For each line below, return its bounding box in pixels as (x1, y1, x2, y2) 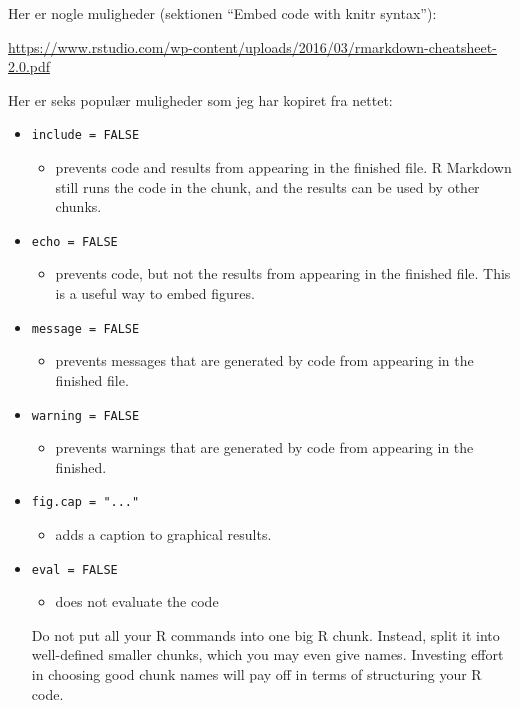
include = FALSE (31, 128, 140, 143)
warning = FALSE (31, 408, 140, 423)
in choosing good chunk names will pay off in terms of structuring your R (31, 664, 482, 685)
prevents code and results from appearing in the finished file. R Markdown (55, 157, 512, 178)
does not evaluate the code (55, 591, 219, 612)
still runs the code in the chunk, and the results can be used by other (55, 176, 480, 197)
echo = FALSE (31, 234, 118, 249)
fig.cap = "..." (31, 495, 140, 510)
